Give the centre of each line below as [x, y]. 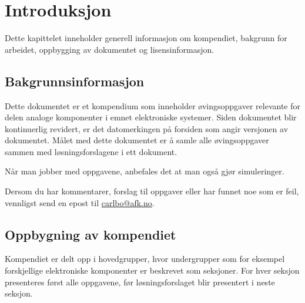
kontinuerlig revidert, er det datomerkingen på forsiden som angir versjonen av [147, 128]
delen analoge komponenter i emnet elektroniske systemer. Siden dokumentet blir [151, 117]
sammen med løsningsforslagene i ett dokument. [91, 151]
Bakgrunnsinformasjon [75, 81]
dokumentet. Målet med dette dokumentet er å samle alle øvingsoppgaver [137, 140]
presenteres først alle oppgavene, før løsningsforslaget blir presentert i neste [140, 282]
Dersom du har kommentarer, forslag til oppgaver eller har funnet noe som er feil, [152, 191]
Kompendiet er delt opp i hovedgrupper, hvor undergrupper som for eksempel [145, 259]
